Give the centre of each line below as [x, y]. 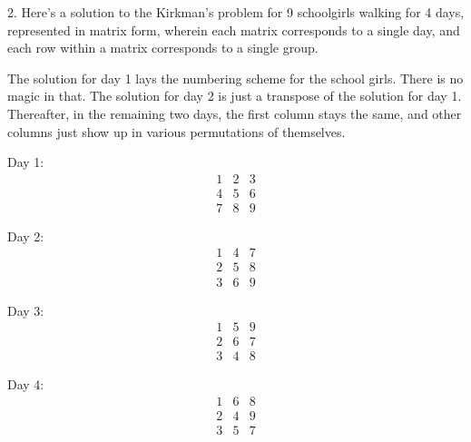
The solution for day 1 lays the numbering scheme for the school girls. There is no [235, 78]
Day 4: [26, 384]
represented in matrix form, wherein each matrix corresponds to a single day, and [234, 29]
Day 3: [26, 310]
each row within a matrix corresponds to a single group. [163, 48]
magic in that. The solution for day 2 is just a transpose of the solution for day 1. [235, 96]
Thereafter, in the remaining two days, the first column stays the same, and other [235, 113]
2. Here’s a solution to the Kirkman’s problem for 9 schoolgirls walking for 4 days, [236, 12]
